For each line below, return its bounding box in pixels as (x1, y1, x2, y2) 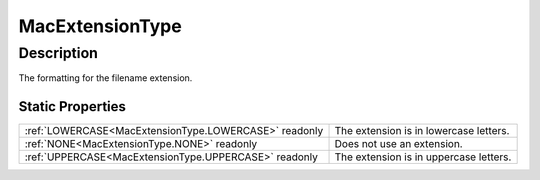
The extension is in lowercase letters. (334, 124, 510, 138)
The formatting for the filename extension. (18, 72, 193, 84)
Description (18, 44, 99, 62)
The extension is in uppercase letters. (334, 150, 512, 164)
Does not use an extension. (334, 137, 464, 151)
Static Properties (18, 98, 127, 115)
